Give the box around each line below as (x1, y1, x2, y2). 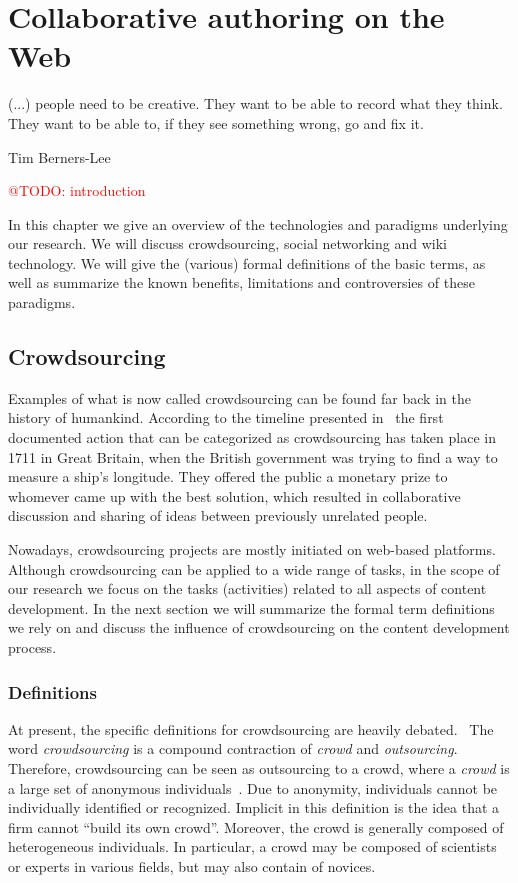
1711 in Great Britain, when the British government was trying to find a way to (8, 446, 498, 467)
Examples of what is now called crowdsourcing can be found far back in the (8, 387, 471, 408)
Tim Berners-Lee (8, 146, 111, 167)
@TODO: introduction (8, 180, 146, 201)
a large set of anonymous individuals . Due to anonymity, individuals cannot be (8, 777, 498, 798)
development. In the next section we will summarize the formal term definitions (8, 597, 495, 618)
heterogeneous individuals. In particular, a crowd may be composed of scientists (8, 836, 497, 857)
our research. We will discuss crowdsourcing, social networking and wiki (8, 233, 447, 254)
